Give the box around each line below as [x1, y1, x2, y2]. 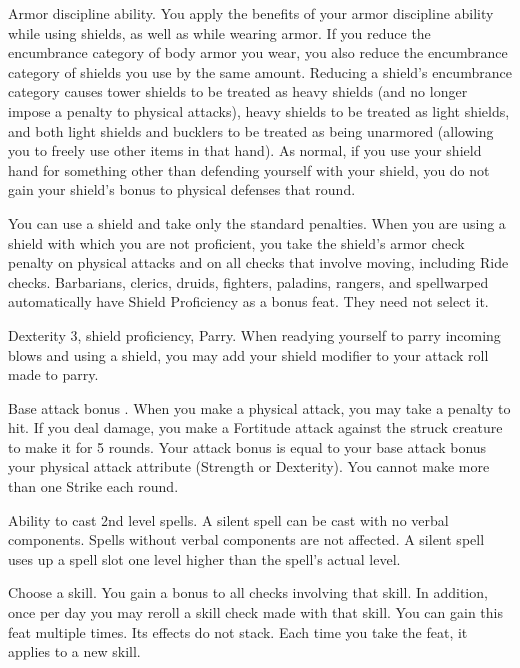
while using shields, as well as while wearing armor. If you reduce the [8, 22, 431, 43]
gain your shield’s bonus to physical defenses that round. [8, 179, 356, 200]
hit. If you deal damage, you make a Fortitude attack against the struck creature [8, 417, 503, 438]
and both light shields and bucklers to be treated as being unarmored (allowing [8, 120, 494, 141]
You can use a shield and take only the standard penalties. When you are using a [8, 212, 506, 233]
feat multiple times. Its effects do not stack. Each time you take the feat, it [8, 621, 468, 642]
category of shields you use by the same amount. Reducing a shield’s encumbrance [8, 61, 512, 82]
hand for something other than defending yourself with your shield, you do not [8, 159, 490, 180]
